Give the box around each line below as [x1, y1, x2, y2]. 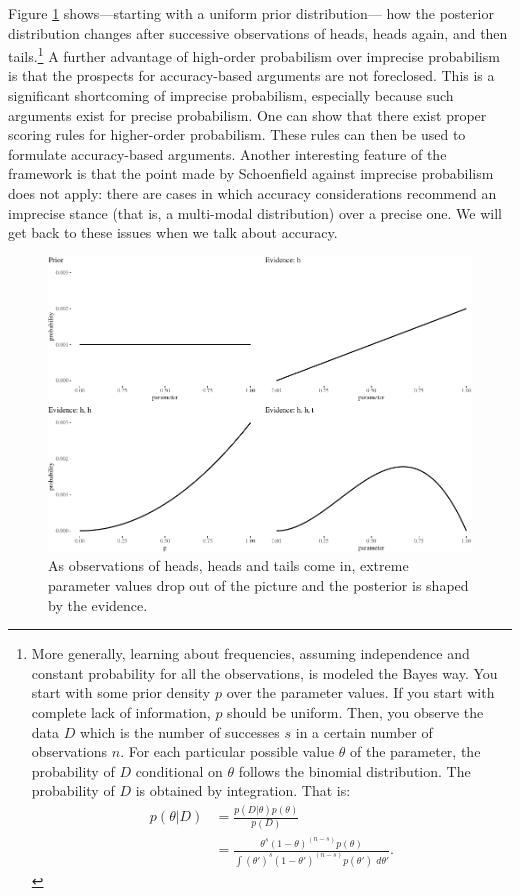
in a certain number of [295, 721, 433, 742]
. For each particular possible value [120, 741, 335, 762]
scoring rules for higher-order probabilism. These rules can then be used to [8, 124, 466, 145]
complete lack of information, [31, 701, 211, 722]
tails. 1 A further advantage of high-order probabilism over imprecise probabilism [8, 43, 500, 66]
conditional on [135, 760, 223, 781]
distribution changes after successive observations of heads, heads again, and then [8, 22, 508, 43]
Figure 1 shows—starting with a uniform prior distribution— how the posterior [8, 3, 494, 23]
